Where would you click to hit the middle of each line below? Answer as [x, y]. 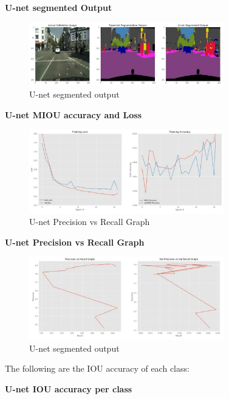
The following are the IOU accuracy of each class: [97, 368]
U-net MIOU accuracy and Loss [73, 114]
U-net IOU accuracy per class [69, 388]
